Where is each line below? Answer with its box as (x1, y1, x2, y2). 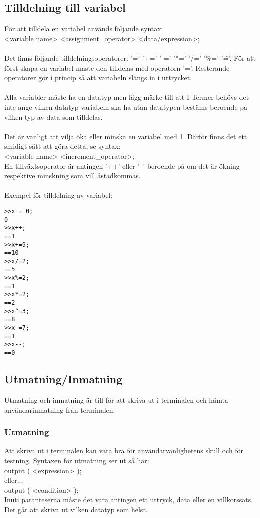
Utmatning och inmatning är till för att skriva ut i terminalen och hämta (4, 394, 228, 405)
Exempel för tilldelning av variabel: (4, 190, 113, 200)
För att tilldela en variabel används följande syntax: (4, 23, 163, 34)
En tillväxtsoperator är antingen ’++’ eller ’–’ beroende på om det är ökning (4, 160, 240, 171)
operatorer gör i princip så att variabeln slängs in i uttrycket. (4, 72, 192, 83)
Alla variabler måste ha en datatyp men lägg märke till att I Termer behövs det (4, 92, 249, 102)
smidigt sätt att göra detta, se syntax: (4, 141, 121, 151)
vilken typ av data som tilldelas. (4, 111, 103, 122)
